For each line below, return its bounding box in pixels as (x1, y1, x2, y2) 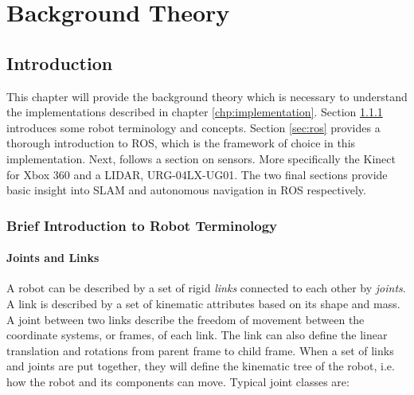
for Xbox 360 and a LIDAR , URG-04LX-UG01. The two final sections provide (6, 166, 388, 182)
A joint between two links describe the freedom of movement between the (6, 311, 365, 327)
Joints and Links (6, 249, 100, 266)
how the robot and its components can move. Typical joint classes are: (6, 373, 350, 389)
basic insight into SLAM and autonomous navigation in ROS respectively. (6, 182, 366, 198)
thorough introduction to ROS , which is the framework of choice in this (6, 135, 356, 151)
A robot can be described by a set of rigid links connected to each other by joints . (6, 280, 406, 296)
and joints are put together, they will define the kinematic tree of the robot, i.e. (6, 358, 395, 374)
